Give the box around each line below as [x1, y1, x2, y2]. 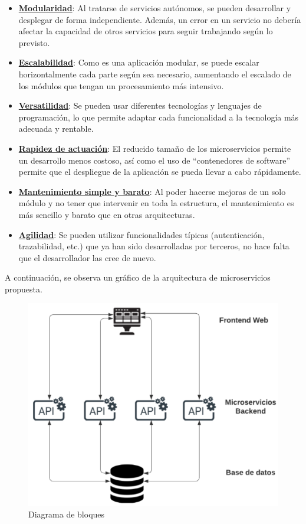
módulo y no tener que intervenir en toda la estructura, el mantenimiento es [18, 197, 294, 209]
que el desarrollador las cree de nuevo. [18, 251, 156, 263]
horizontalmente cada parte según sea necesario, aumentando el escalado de [18, 67, 291, 80]
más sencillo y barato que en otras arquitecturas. [18, 208, 195, 220]
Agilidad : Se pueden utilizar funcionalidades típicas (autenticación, [18, 228, 265, 240]
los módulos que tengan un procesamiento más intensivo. [18, 79, 224, 92]
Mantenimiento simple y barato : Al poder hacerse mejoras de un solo [18, 185, 286, 197]
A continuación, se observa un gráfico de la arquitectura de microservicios [5, 271, 271, 284]
